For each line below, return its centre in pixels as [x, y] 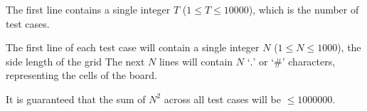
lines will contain [196, 61]
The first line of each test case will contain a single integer [133, 47]
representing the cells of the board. [81, 75]
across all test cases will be [222, 99]
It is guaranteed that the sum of [76, 99]
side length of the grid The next [75, 61]
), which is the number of [304, 9]
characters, [312, 61]
